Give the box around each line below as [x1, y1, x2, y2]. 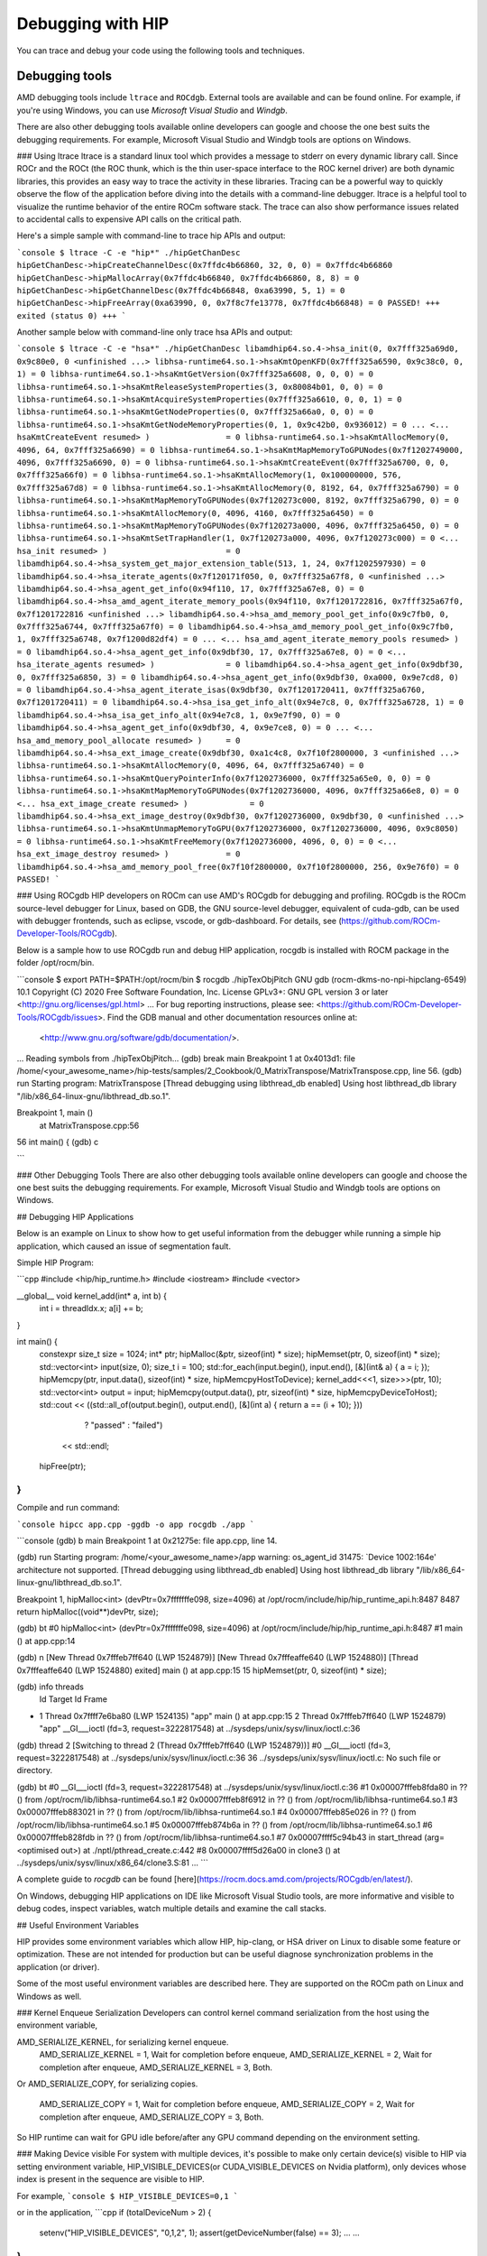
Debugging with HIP [16, 14, 170, 33]
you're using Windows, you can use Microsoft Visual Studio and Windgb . [16, 105, 288, 116]
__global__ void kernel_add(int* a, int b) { [16, 1290, 167, 1301]
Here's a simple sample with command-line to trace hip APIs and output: [16, 230, 286, 241]
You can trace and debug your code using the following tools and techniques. [16, 45, 306, 56]
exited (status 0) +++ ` [16, 310, 126, 320]
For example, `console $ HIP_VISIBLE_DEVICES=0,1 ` [16, 2190, 239, 2201]
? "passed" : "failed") [84, 1419, 163, 1430]
